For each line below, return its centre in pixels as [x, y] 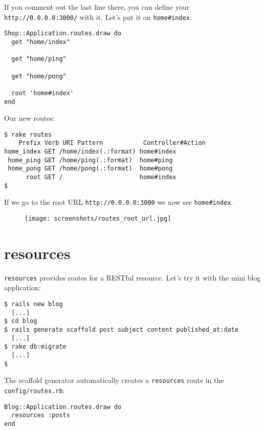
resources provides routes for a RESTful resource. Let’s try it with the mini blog [132, 277]
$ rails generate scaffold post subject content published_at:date [122, 330]
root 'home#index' [43, 93]
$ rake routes [28, 134]
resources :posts [41, 415]
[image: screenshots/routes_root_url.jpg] [98, 219]
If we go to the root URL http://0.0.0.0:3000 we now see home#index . [119, 202]
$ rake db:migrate [35, 347]
